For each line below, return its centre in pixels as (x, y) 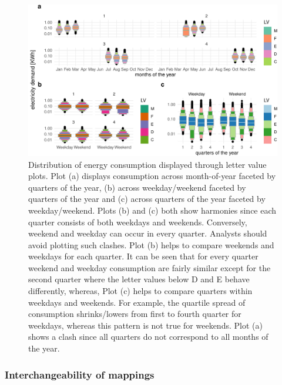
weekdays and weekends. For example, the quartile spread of (137, 302)
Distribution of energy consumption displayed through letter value (147, 164)
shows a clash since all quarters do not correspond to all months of (148, 337)
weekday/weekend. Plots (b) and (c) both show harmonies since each (152, 210)
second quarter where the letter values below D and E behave (139, 279)
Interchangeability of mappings (80, 374)
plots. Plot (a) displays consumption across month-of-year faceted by (152, 176)
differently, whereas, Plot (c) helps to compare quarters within (140, 291)
